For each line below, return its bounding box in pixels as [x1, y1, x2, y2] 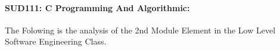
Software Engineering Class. [5, 35, 107, 47]
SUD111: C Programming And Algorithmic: [5, 1, 190, 13]
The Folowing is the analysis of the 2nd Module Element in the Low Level [5, 23, 276, 36]
